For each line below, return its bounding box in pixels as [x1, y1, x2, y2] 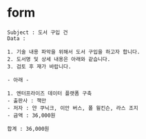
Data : [7, 35, 26, 42]
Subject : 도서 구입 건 [7, 29, 68, 36]
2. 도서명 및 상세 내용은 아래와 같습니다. [7, 55, 111, 63]
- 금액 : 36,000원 [7, 112, 56, 119]
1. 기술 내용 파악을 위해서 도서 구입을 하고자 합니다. [7, 48, 140, 55]
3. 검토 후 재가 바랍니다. [7, 63, 72, 70]
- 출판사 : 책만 [7, 97, 47, 104]
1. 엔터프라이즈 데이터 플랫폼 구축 [7, 90, 92, 97]
